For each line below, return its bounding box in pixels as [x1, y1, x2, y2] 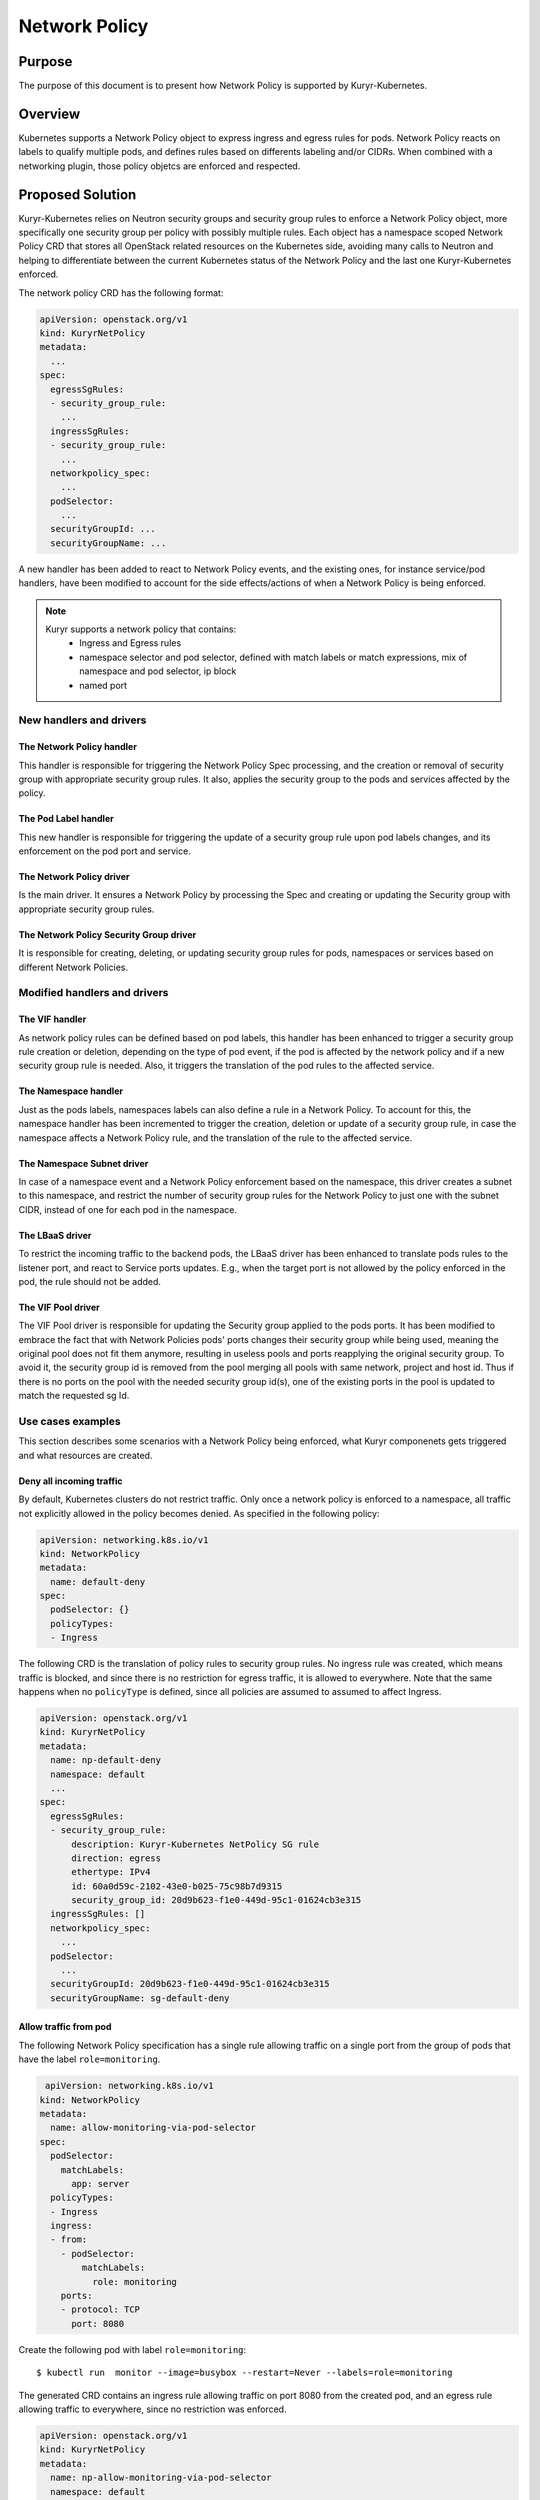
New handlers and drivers [18, 713, 147, 727]
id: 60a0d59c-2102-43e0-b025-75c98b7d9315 [71, 1880, 283, 1892]
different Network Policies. [18, 961, 129, 973]
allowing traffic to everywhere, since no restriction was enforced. [18, 2403, 287, 2415]
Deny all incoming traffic [18, 1475, 123, 1487]
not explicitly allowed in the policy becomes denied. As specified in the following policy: [18, 1507, 380, 1519]
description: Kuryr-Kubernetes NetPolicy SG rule [71, 1838, 320, 1850]
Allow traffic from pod [18, 2021, 112, 2033]
